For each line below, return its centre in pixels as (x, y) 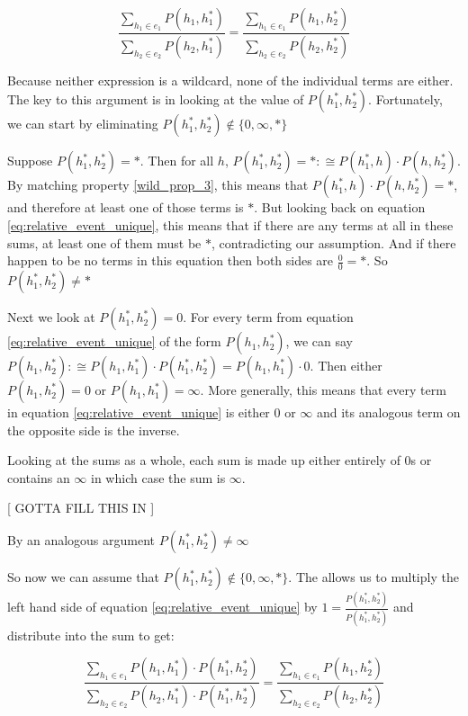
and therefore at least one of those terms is (126, 207)
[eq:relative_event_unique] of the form (114, 341)
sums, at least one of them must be (104, 242)
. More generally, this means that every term (323, 390)
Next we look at (51, 317)
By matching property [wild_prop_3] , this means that (158, 185)
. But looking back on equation (340, 207)
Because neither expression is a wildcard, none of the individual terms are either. (230, 80)
